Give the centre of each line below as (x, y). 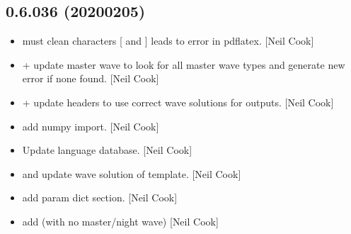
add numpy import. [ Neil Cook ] (91, 126)
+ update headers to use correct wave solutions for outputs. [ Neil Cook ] (178, 102)
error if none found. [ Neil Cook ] (91, 78)
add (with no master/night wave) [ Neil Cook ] (120, 221)
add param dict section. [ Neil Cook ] (100, 197)
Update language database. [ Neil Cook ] (107, 150)
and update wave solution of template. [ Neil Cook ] (132, 173)
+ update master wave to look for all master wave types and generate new (184, 64)
